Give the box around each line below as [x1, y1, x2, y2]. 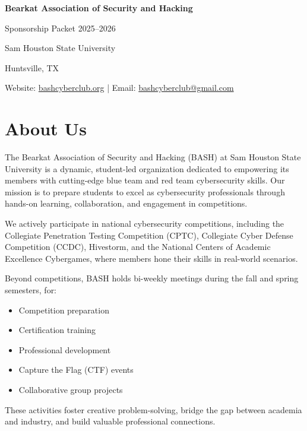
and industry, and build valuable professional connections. [5, 415, 216, 427]
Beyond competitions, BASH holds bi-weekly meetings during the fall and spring [5, 272, 299, 284]
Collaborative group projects [18, 384, 123, 395]
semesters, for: [5, 284, 57, 296]
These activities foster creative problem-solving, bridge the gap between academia [5, 403, 302, 416]
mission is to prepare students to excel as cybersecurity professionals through [5, 185, 285, 198]
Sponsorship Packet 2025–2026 [5, 21, 116, 34]
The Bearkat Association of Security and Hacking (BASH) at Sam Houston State [5, 151, 301, 163]
